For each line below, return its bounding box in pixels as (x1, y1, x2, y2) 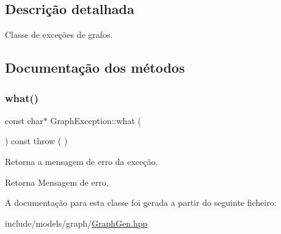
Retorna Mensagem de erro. (5, 175, 109, 188)
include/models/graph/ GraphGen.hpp (5, 216, 148, 229)
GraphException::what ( (50, 114, 141, 126)
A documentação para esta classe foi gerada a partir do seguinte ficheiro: (5, 196, 277, 209)
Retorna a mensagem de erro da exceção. (5, 155, 158, 167)
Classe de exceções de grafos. (5, 28, 113, 41)
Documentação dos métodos (5, 58, 185, 77)
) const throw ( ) (5, 134, 68, 147)
